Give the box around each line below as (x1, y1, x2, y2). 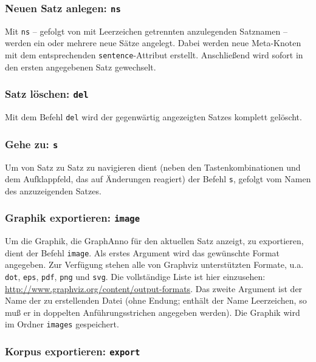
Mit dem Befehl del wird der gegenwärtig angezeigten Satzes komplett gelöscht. (5, 111, 302, 123)
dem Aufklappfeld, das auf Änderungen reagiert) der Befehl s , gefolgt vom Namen (5, 172, 311, 185)
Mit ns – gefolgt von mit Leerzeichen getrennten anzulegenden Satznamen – (5, 24, 287, 37)
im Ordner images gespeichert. (5, 318, 119, 330)
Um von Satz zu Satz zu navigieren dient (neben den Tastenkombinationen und (5, 160, 301, 173)
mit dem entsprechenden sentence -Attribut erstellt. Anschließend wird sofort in (5, 49, 303, 61)
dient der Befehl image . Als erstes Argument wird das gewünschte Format (5, 246, 280, 259)
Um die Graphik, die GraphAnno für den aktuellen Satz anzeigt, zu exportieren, (5, 234, 304, 247)
